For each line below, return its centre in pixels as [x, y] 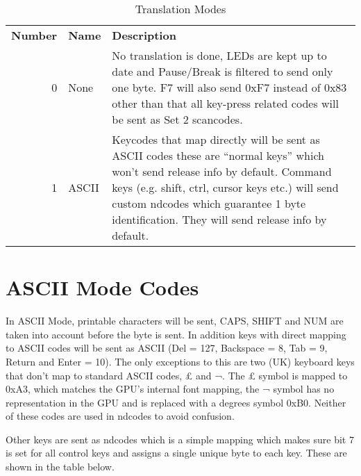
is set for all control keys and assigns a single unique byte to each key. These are [176, 453]
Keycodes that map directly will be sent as [216, 139]
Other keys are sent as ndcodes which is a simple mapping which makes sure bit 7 [180, 439]
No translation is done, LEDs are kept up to [219, 55]
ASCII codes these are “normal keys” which [218, 155]
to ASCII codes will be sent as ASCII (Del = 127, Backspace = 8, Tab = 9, [167, 348]
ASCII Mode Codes [102, 287]
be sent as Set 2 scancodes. [177, 119]
